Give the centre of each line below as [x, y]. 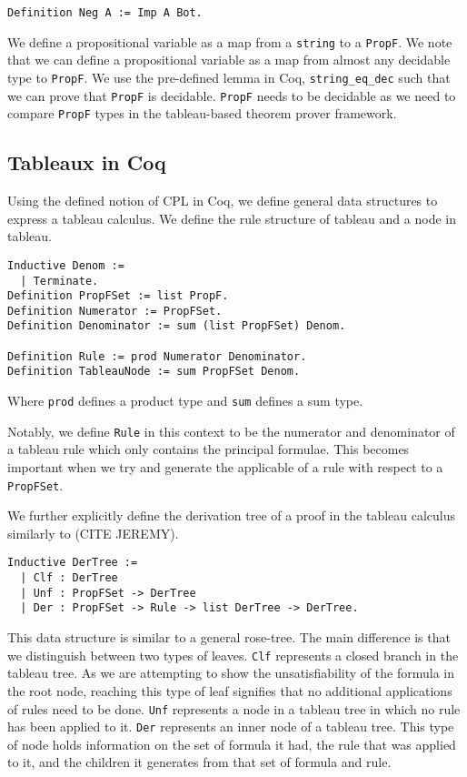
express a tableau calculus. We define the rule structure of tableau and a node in [232, 218]
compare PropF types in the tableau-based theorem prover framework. [202, 113]
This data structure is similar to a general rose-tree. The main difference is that [229, 637]
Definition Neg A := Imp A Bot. [105, 13]
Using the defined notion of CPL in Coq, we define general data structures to [223, 201]
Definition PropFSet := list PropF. [118, 296]
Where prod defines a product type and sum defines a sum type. [185, 401]
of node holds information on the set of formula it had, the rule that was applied [232, 744]
